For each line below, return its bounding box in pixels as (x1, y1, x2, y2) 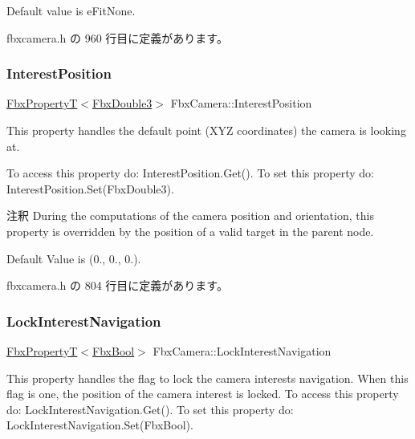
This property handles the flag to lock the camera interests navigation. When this (6, 369, 409, 386)
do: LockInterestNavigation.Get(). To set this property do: (6, 400, 294, 417)
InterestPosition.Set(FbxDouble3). (6, 180, 174, 197)
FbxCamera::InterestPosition (170, 95, 312, 112)
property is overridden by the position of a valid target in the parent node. (6, 222, 374, 239)
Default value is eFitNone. (6, 2, 136, 18)
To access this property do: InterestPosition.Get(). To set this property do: (6, 165, 374, 181)
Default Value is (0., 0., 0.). (6, 250, 141, 266)
